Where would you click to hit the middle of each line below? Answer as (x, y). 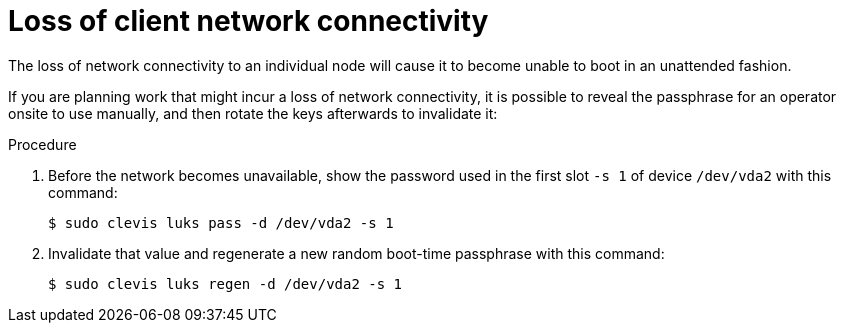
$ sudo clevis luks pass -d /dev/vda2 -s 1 (221, 222)
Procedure (42, 144)
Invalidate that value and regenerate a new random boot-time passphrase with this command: (356, 253)
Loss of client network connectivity (248, 21)
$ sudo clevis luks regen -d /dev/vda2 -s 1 (225, 283)
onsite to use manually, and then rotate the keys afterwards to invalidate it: (253, 113)
